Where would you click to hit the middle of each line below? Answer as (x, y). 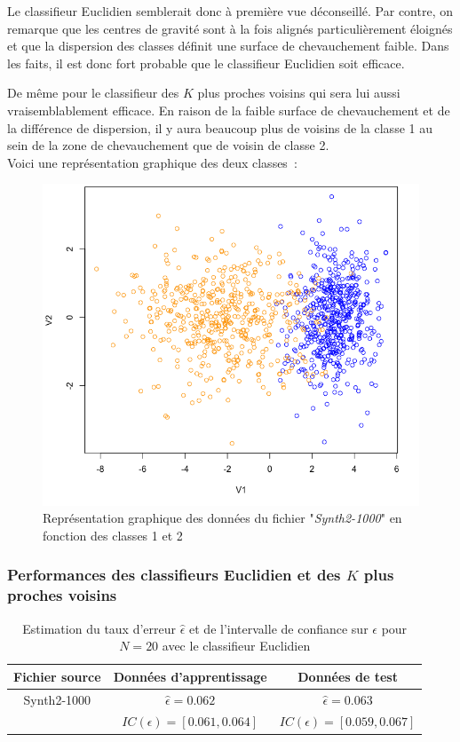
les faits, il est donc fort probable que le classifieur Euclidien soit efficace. (206, 63)
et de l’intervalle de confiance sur (279, 628)
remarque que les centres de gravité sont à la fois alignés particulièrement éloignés (230, 28)
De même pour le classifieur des (93, 93)
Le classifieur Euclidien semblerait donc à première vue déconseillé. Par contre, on (230, 11)
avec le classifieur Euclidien (236, 646)
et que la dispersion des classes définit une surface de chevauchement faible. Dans (228, 46)
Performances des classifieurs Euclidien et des (174, 575)
